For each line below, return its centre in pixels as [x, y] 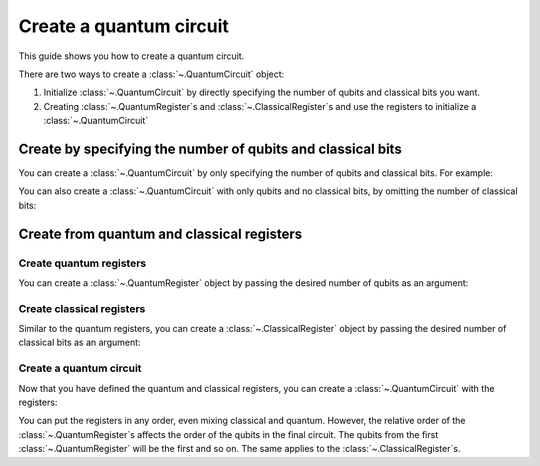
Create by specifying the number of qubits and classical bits [210, 148]
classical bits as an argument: [79, 342]
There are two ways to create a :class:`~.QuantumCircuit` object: [151, 74]
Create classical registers [82, 308]
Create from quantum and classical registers [160, 233]
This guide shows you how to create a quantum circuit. [131, 56]
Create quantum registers [82, 263]
